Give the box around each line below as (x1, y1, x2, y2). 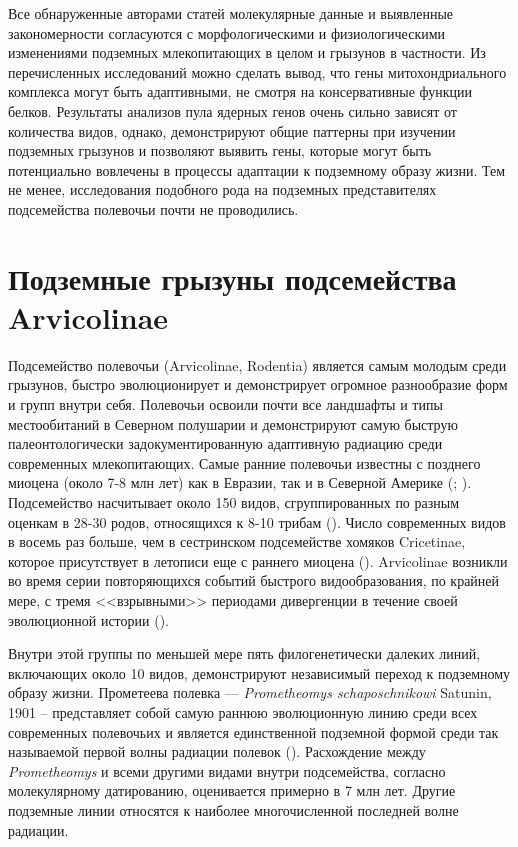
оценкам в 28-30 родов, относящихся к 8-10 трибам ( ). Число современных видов (8, 511, 506, 532)
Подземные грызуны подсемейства (8, 257, 457, 298)
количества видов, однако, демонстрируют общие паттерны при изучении (8, 120, 456, 141)
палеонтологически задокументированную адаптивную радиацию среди (8, 433, 443, 454)
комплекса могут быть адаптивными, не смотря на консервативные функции (8, 81, 473, 102)
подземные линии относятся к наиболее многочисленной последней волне (8, 799, 459, 820)
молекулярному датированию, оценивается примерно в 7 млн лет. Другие (8, 780, 456, 801)
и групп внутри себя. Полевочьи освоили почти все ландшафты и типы (8, 394, 443, 415)
